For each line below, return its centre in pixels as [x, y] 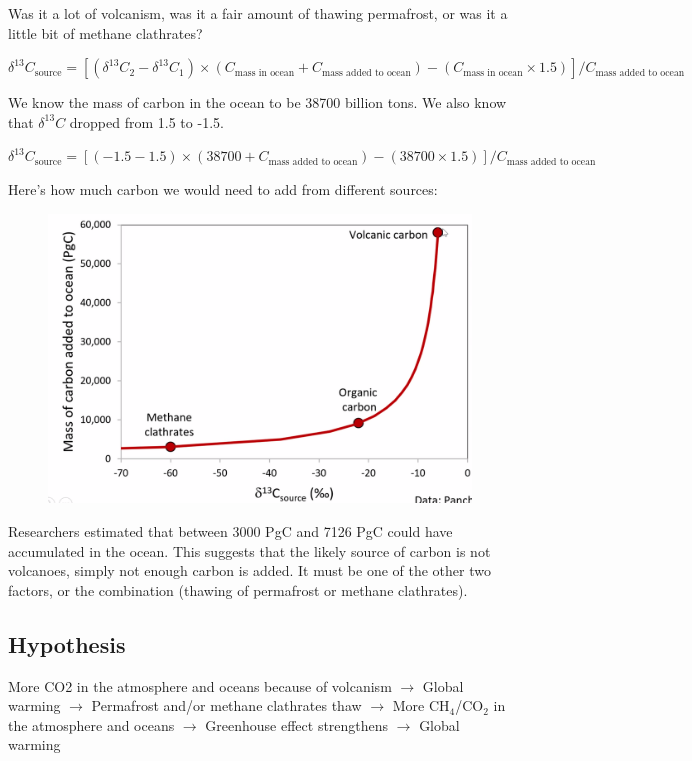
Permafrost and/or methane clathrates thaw [226, 705]
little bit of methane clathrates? [105, 32]
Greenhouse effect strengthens [297, 724]
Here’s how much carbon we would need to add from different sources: [223, 188]
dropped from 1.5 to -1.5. [146, 121]
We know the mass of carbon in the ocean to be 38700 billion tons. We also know [257, 102]
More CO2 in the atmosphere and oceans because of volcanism [200, 685]
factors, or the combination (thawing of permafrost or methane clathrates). [238, 589]
